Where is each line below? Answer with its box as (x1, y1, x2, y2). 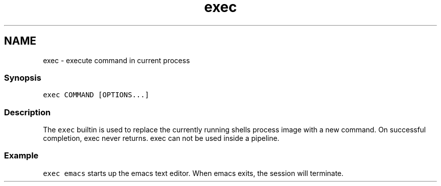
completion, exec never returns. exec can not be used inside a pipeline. (43, 134, 279, 143)
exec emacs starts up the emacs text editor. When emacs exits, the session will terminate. (43, 168, 344, 177)
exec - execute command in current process (43, 56, 190, 65)
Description (4, 107, 51, 117)
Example (4, 150, 39, 161)
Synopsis (4, 72, 41, 83)
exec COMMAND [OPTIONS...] (43, 91, 150, 99)
